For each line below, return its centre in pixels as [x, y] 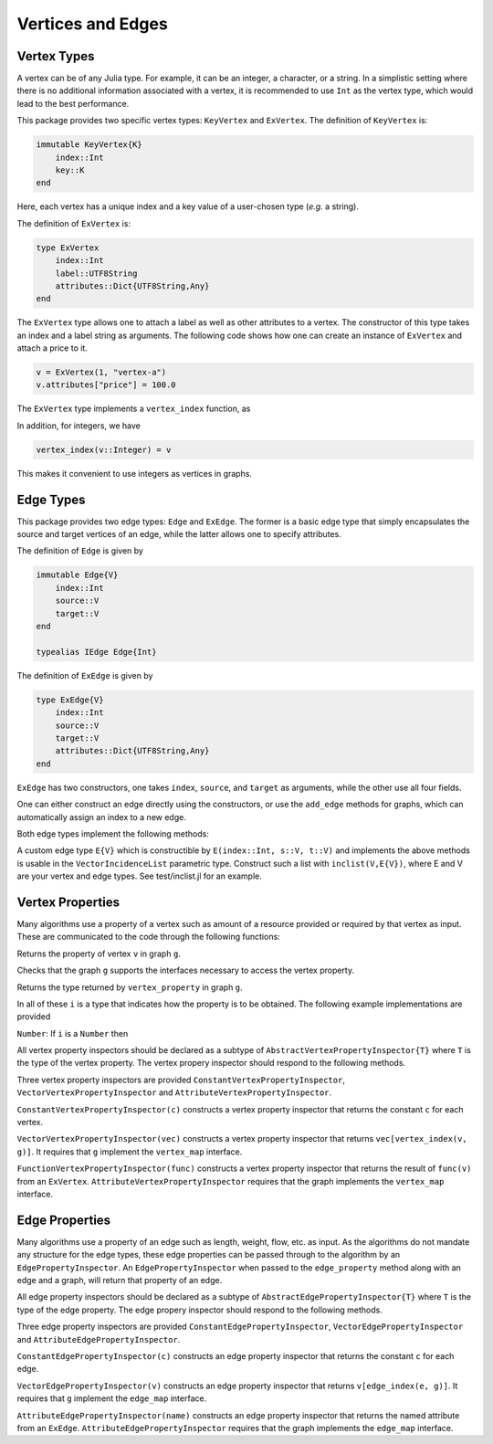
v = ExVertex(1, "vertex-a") [101, 373]
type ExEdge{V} [70, 700]
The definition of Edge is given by [80, 551]
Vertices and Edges [92, 24]
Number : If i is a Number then [73, 1033]
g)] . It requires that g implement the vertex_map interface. [130, 1152]
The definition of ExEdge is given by [85, 675]
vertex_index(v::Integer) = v [104, 449]
